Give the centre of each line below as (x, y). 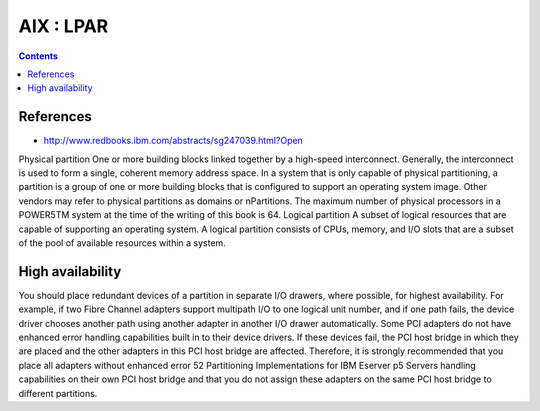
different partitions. (58, 393)
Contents (38, 56)
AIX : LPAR (63, 26)
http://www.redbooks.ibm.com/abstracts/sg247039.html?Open (173, 141)
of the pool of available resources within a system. (122, 242)
